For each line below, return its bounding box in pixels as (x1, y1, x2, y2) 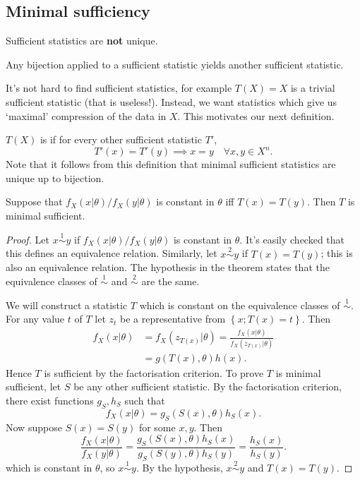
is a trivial (290, 80, 335, 95)
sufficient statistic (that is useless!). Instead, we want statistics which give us (6, 94, 337, 109)
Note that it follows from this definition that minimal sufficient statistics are (6, 157, 336, 172)
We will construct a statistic (6, 297, 128, 312)
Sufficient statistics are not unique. (6, 33, 158, 48)
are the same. (141, 274, 200, 289)
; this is (320, 246, 353, 260)
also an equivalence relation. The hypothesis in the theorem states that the (6, 260, 330, 275)
